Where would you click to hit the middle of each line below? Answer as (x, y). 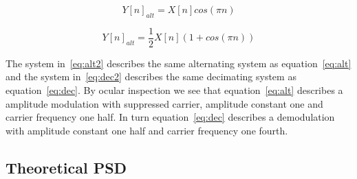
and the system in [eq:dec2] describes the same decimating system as (151, 76)
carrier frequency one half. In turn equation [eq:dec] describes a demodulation (170, 117)
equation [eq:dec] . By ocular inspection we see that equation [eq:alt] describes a (174, 90)
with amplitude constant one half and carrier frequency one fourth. (147, 130)
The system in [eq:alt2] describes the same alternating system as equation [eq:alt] (178, 63)
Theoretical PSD (66, 167)
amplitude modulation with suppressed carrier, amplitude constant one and (164, 103)
